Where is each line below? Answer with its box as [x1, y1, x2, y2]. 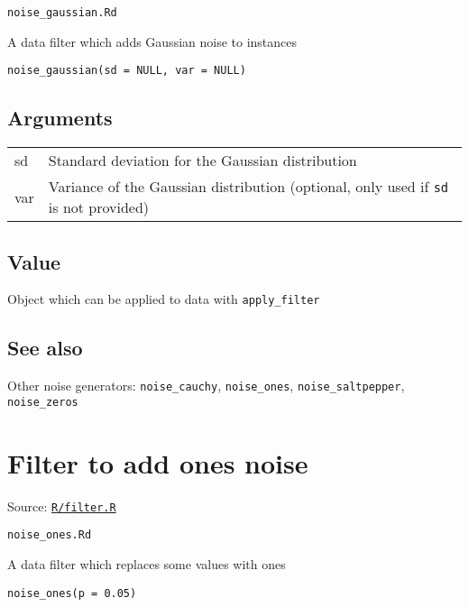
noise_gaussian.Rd [7, 6, 117, 19]
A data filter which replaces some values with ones [7, 554, 286, 573]
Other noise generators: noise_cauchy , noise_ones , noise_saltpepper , [7, 376, 405, 395]
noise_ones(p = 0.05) [7, 586, 137, 600]
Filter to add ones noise [7, 444, 308, 481]
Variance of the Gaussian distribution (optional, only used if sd [48, 176, 449, 198]
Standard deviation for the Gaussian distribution [48, 150, 357, 171]
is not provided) [48, 197, 150, 218]
